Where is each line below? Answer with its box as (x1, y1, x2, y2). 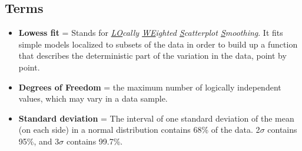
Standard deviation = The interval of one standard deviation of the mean (18, 112, 294, 124)
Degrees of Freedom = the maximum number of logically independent (18, 80, 281, 93)
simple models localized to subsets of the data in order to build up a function (18, 38, 298, 50)
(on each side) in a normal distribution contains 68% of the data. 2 (18, 123, 260, 136)
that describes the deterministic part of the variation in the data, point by (18, 49, 287, 62)
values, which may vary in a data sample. (18, 92, 168, 105)
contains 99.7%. (66, 135, 123, 147)
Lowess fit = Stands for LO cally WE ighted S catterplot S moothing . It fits (18, 26, 283, 39)
